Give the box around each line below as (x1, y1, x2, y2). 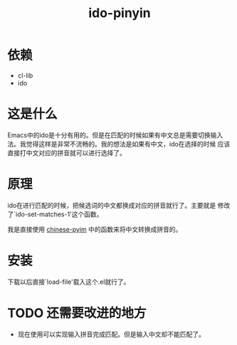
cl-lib (17, 71, 33, 80)
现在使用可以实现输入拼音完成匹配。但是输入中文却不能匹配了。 (17, 329, 205, 339)
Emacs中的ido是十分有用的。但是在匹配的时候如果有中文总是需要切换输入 (7, 130, 223, 139)
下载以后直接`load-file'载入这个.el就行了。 (7, 277, 130, 286)
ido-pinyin (88, 5, 151, 21)
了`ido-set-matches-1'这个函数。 (7, 210, 103, 218)
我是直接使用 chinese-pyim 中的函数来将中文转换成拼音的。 (7, 225, 182, 233)
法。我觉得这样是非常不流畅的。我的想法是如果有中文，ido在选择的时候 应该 (7, 139, 231, 148)
